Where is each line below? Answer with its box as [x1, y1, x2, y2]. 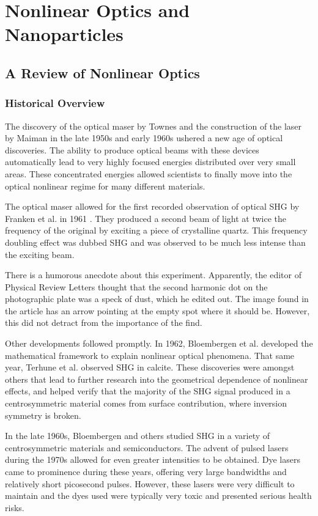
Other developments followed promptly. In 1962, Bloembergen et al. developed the [5, 337, 313, 350]
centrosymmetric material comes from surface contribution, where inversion [5, 397, 287, 410]
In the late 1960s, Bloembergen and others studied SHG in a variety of [5, 429, 270, 442]
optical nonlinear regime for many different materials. [5, 179, 205, 192]
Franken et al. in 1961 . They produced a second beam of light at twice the [5, 212, 287, 224]
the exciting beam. [5, 248, 75, 260]
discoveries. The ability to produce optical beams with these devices [5, 143, 259, 156]
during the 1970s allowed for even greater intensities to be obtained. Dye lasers [5, 453, 300, 466]
